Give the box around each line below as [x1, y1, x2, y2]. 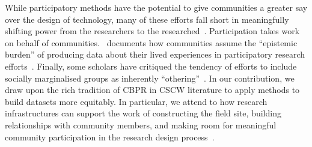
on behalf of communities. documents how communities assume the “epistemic [5, 36, 298, 49]
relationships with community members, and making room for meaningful [5, 118, 277, 131]
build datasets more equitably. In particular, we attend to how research [5, 95, 268, 107]
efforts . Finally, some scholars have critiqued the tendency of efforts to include [5, 59, 297, 72]
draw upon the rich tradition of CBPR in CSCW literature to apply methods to [5, 83, 300, 96]
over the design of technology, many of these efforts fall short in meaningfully [5, 13, 289, 25]
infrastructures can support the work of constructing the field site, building [5, 107, 281, 119]
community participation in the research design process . [5, 130, 215, 143]
